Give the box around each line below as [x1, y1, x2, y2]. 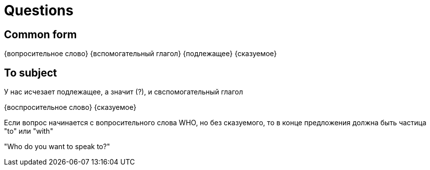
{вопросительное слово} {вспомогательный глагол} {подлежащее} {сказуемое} [4, 49, 277, 58]
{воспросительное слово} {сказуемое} [4, 103, 137, 112]
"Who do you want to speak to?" [4, 142, 110, 151]
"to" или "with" [4, 127, 53, 136]
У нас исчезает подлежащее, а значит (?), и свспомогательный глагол [4, 87, 243, 96]
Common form [4, 28, 77, 41]
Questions [4, 2, 74, 19]
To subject [4, 66, 57, 79]
